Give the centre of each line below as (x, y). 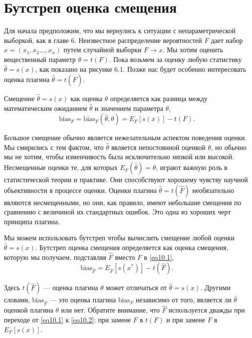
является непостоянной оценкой (158, 147)
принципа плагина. (32, 221)
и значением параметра (129, 108)
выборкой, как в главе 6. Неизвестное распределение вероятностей (103, 40)
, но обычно (229, 147)
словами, (17, 300)
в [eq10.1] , (159, 257)
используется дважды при (207, 310)
